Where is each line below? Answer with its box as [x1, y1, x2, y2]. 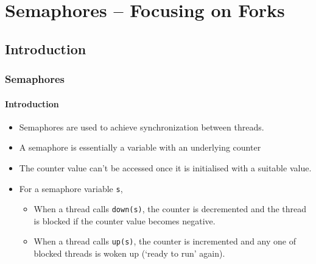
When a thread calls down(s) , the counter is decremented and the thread [33, 202, 307, 215]
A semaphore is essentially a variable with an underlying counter [19, 141, 261, 154]
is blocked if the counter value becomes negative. [33, 214, 216, 227]
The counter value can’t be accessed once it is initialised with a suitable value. [19, 161, 312, 174]
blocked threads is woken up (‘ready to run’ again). [33, 247, 225, 260]
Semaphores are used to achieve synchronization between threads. [19, 120, 264, 133]
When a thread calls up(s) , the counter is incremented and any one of [33, 235, 296, 248]
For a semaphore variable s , [19, 182, 123, 194]
